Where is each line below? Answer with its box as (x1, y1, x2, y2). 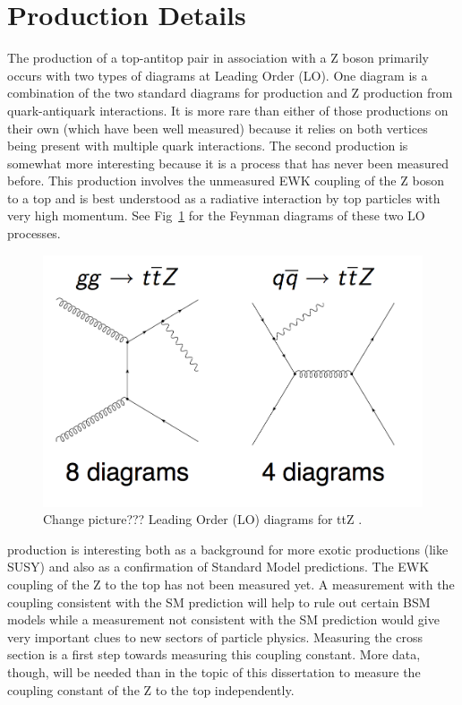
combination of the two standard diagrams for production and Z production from (7, 83, 453, 102)
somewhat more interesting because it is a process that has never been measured (7, 153, 449, 172)
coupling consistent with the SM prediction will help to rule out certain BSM (7, 592, 431, 611)
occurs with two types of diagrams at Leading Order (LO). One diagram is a (7, 65, 428, 84)
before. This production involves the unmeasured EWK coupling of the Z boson (7, 171, 444, 190)
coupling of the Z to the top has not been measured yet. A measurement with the (7, 574, 455, 593)
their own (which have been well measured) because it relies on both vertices (7, 118, 428, 137)
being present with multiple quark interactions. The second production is (7, 136, 408, 155)
